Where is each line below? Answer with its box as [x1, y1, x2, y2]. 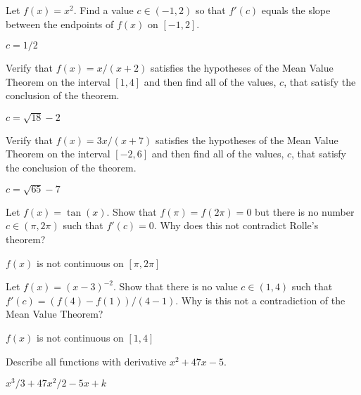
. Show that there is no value [113, 279, 238, 294]
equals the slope [261, 3, 331, 17]
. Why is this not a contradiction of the [175, 292, 346, 307]
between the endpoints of [6, 16, 114, 31]
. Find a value [73, 3, 134, 17]
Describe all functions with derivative [6, 354, 167, 368]
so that [195, 3, 226, 17]
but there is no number [255, 204, 355, 219]
